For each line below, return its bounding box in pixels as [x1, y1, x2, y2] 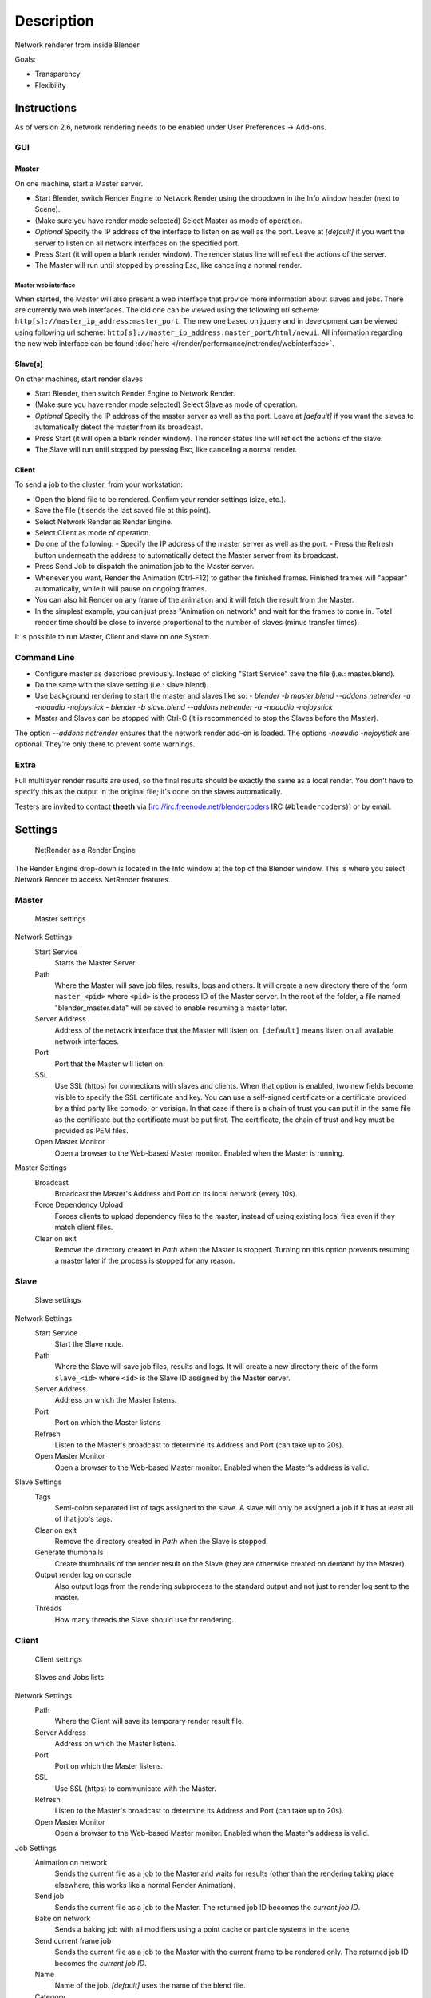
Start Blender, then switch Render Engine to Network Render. [34, 388, 235, 399]
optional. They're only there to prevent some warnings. [14, 739, 196, 749]
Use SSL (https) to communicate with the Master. [54, 1783, 216, 1793]
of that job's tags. [54, 1514, 113, 1524]
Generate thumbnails [34, 1547, 104, 1558]
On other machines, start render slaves [14, 374, 144, 384]
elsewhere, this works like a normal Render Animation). [54, 1880, 235, 1889]
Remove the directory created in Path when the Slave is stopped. [54, 1537, 269, 1546]
